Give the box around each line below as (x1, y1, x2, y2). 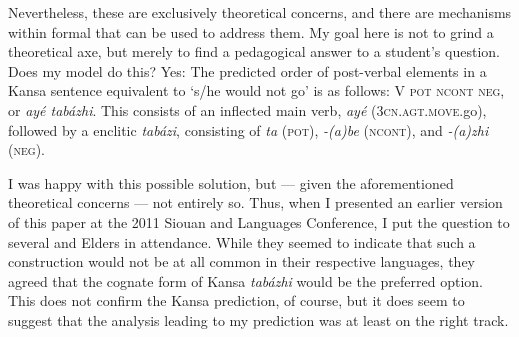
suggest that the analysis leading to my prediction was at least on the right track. (8, 309, 509, 330)
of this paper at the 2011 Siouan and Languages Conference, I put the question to (8, 211, 510, 232)
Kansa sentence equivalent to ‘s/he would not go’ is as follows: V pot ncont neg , (8, 80, 505, 101)
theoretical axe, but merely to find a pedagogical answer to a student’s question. (8, 41, 500, 62)
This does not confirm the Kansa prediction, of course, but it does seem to (8, 290, 465, 311)
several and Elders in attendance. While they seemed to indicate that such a (8, 231, 476, 252)
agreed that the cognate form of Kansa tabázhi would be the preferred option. (8, 270, 483, 291)
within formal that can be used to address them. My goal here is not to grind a (8, 21, 494, 42)
